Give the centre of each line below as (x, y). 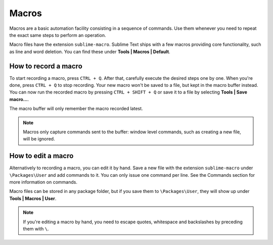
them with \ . (36, 229)
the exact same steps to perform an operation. (58, 35)
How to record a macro (46, 66)
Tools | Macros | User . (33, 198)
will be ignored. (39, 139)
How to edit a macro (41, 156)
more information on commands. (43, 182)
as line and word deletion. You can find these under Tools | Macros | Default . (90, 52)
